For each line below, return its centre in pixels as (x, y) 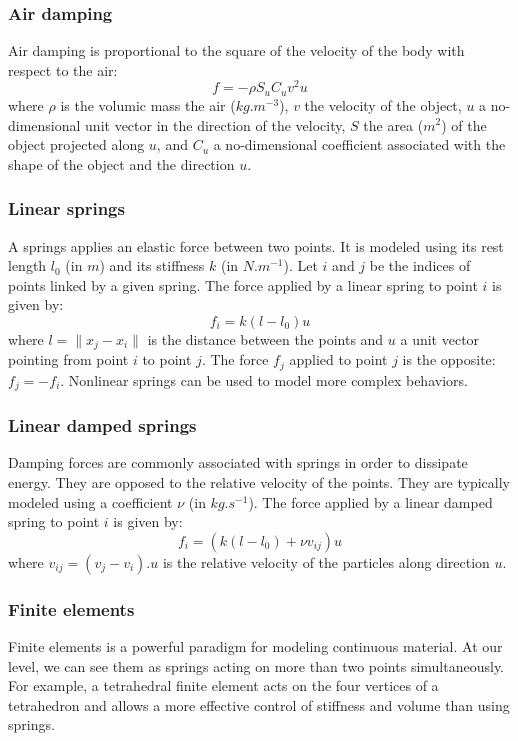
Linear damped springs (102, 425)
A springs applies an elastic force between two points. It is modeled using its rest (256, 245)
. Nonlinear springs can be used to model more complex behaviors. (264, 379)
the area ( (393, 124)
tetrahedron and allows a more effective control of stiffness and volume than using (259, 704)
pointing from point (68, 359)
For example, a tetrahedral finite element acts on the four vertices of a (223, 685)
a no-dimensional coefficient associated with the (359, 144)
